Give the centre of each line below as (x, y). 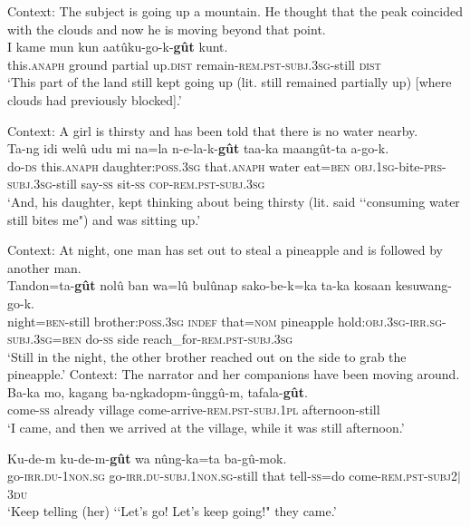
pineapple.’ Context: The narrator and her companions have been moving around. (234, 374)
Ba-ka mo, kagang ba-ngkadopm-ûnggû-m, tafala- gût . (158, 391)
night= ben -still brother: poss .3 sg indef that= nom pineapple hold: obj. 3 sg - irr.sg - (227, 321)
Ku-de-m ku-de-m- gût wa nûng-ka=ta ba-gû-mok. (147, 458)
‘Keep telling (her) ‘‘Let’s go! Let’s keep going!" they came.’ (172, 511)
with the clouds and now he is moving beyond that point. (167, 29)
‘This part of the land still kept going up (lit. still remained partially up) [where (230, 82)
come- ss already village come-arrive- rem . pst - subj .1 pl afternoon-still (194, 410)
